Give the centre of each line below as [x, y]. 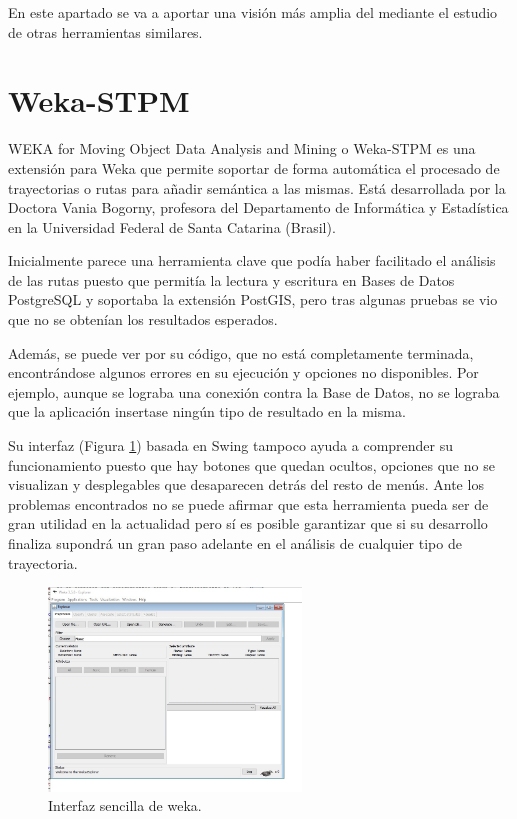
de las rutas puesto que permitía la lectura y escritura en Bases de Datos [231, 279]
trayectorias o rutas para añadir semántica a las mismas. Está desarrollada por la [257, 187]
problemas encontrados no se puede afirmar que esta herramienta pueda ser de [248, 503]
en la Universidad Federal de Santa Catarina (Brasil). [172, 226]
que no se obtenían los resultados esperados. [143, 319]
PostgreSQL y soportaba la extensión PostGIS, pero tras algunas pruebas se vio [253, 299]
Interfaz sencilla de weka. [125, 805]
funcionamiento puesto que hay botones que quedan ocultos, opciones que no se [251, 464]
